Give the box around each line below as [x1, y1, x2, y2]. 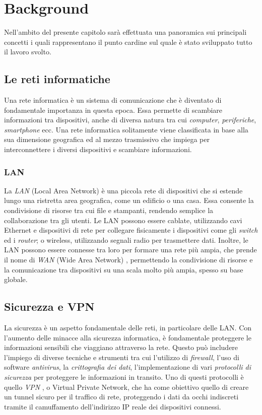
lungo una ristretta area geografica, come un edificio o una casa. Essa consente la [4, 195, 254, 205]
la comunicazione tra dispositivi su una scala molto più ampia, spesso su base [4, 264, 243, 274]
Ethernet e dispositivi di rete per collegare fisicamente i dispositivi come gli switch [4, 225, 258, 235]
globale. [4, 274, 28, 285]
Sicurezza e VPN [4, 299, 95, 314]
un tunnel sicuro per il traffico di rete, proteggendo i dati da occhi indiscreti [4, 391, 239, 402]
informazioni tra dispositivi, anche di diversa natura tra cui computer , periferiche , [4, 114, 256, 125]
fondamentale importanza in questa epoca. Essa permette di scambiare [4, 104, 223, 115]
